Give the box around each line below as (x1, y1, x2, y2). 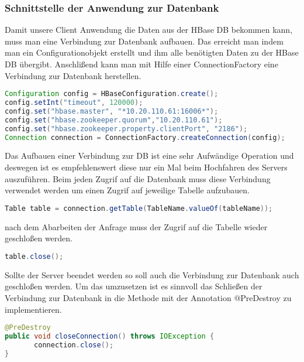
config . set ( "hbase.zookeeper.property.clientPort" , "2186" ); (5, 124, 248, 133)
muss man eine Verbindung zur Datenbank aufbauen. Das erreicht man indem (5, 35, 284, 47)
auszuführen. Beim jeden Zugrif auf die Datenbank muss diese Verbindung (5, 172, 271, 185)
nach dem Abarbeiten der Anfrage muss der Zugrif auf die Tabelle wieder (5, 220, 268, 233)
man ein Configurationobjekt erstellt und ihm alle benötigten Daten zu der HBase (5, 46, 299, 59)
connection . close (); (34, 340, 114, 349)
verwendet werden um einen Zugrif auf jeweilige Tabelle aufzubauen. (5, 184, 250, 196)
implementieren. (5, 303, 62, 315)
